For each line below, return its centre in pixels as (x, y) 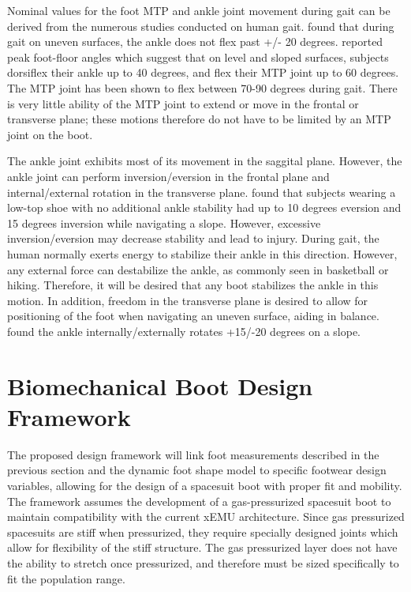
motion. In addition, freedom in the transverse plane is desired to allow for (188, 300)
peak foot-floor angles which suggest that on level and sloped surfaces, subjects (198, 57)
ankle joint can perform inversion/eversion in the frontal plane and (168, 176)
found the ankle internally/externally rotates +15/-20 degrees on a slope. (184, 331)
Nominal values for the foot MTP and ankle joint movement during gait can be (199, 10)
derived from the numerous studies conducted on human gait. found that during (201, 26)
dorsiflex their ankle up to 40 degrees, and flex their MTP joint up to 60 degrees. (203, 72)
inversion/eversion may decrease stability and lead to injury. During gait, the (193, 238)
